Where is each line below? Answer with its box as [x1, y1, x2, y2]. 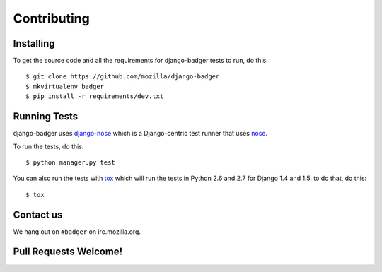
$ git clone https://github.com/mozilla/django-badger [25, 73, 220, 81]
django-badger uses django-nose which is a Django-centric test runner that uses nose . [13, 129, 268, 138]
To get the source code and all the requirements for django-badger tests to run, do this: [13, 57, 268, 65]
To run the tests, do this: [13, 142, 84, 150]
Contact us [13, 208, 63, 220]
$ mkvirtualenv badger [25, 82, 105, 90]
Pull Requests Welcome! [13, 246, 123, 258]
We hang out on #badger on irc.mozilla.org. [13, 227, 141, 236]
